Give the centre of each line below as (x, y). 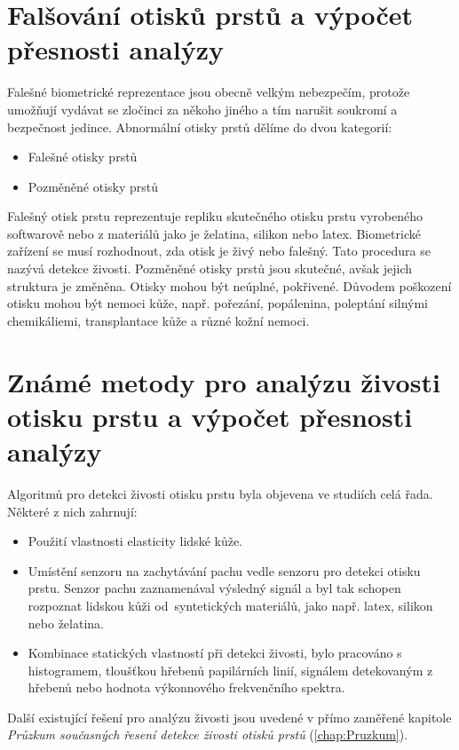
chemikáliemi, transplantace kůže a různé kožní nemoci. (158, 320)
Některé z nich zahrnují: (72, 511)
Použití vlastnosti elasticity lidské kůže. (135, 541)
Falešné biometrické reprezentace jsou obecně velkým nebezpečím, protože (209, 92)
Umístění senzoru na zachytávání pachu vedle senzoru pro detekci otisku (224, 570)
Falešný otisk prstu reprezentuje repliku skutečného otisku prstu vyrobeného (215, 216)
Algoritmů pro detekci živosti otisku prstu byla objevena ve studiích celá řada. (220, 493)
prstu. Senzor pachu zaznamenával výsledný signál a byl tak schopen (214, 588)
